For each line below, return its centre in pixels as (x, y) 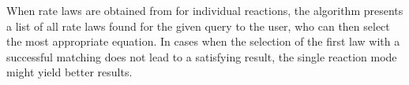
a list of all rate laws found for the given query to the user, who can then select (198, 26)
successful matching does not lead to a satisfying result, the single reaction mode (202, 56)
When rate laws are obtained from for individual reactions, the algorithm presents (205, 10)
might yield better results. (69, 72)
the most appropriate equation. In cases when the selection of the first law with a (203, 41)
